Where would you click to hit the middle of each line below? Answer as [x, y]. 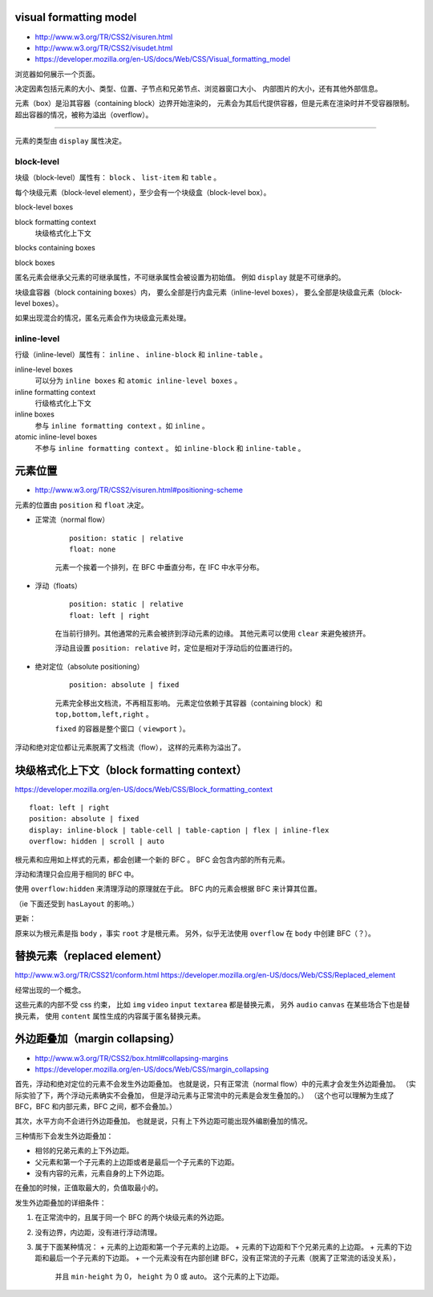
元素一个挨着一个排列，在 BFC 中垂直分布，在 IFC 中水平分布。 [159, 567]
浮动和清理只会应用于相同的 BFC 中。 [77, 874]
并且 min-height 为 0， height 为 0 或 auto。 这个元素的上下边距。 [169, 1276]
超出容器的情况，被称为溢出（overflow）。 [84, 114]
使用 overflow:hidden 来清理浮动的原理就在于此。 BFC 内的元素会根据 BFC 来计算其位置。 [168, 889]
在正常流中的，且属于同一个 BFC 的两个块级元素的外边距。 [132, 1218]
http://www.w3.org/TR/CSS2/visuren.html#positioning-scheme [139, 490]
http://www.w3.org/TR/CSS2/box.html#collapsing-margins [132, 1058]
